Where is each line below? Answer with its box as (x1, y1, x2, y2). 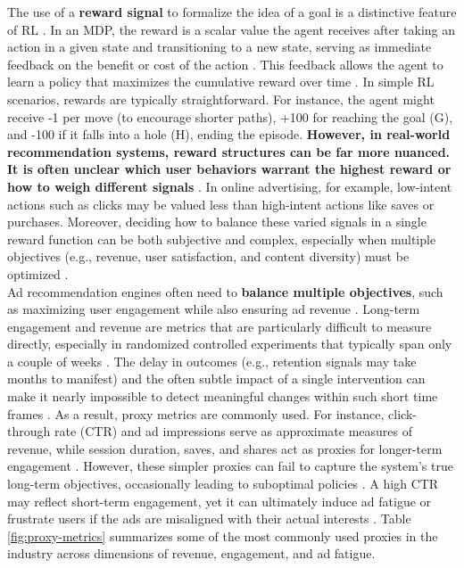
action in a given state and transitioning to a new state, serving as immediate (7, 37, 432, 56)
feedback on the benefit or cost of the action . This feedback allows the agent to (7, 54, 443, 73)
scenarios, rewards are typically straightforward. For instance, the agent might (7, 89, 435, 108)
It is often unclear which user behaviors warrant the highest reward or (7, 160, 452, 178)
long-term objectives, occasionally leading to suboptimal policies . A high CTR (7, 474, 439, 493)
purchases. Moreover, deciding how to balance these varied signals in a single (7, 212, 427, 231)
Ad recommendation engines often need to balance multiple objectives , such (7, 282, 443, 300)
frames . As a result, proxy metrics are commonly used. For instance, (7, 404, 385, 423)
